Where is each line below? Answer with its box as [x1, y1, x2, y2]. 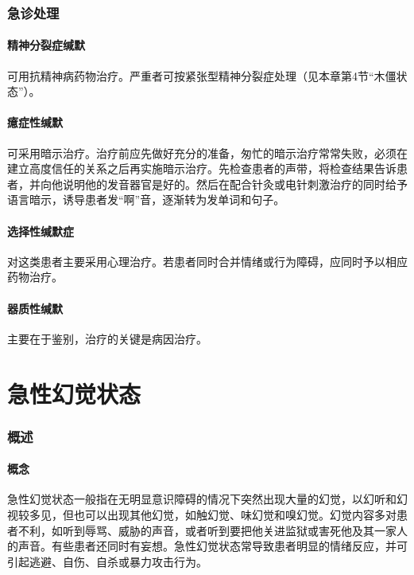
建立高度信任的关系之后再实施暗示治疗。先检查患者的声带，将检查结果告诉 [7, 160, 397, 177]
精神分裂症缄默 [7, 37, 85, 53]
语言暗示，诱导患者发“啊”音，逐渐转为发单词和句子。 [7, 191, 285, 208]
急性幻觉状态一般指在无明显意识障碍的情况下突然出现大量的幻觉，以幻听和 [7, 491, 397, 507]
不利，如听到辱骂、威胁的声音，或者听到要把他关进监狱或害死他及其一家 [17, 522, 397, 538]
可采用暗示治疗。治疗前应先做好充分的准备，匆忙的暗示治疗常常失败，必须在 [7, 144, 408, 161]
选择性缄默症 [7, 222, 74, 239]
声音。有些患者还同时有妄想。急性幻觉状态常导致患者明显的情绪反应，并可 [17, 538, 408, 554]
